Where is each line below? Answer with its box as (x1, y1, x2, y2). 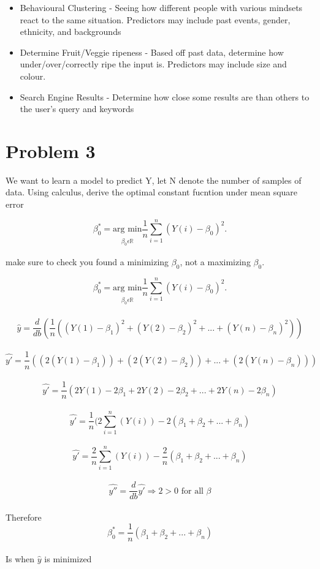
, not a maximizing (180, 255, 251, 268)
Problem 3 (6, 138, 96, 163)
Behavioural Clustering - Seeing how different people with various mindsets (20, 1, 303, 13)
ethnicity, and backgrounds (20, 25, 121, 38)
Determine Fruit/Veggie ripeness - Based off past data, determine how (20, 45, 284, 58)
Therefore (6, 510, 42, 523)
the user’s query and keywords (20, 102, 134, 115)
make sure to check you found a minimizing (6, 255, 169, 268)
